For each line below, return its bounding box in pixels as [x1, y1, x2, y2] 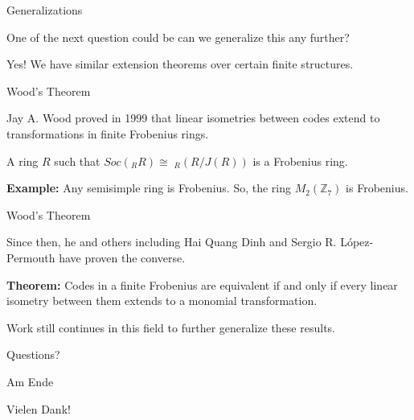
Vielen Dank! [6, 400, 71, 417]
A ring [6, 152, 39, 169]
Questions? [6, 346, 60, 363]
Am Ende [6, 373, 54, 389]
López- [340, 233, 374, 250]
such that [54, 152, 100, 169]
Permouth [6, 249, 55, 266]
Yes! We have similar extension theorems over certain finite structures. [6, 56, 354, 72]
